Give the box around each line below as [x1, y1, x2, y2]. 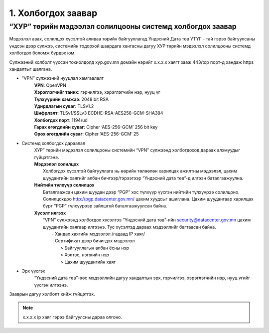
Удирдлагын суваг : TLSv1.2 [34, 103, 94, 109]
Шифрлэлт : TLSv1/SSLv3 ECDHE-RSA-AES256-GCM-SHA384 [34, 110, 163, 116]
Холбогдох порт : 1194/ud [34, 117, 88, 123]
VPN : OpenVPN [34, 82, 67, 88]
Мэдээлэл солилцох [34, 161, 79, 167]
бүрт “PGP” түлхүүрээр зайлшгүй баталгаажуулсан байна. [43, 203, 168, 209]
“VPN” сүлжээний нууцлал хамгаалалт [21, 75, 104, 81]
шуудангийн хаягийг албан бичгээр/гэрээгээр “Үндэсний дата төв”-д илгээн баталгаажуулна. [43, 175, 244, 181]
